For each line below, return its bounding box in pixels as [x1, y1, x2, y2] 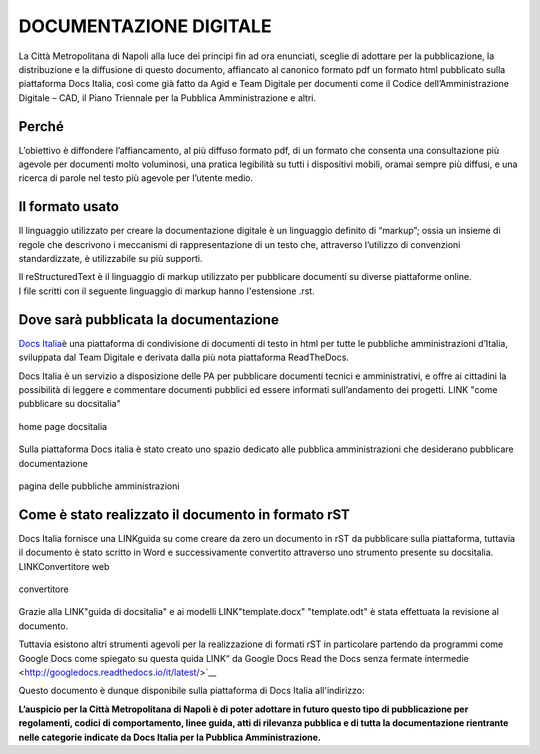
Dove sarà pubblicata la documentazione [18, 311, 279, 328]
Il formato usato [18, 198, 120, 215]
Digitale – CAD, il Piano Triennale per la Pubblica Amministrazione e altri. [18, 91, 317, 104]
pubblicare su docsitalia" [18, 398, 121, 410]
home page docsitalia [18, 420, 108, 432]
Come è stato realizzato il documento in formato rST [18, 506, 350, 523]
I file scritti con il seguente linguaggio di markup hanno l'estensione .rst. [18, 285, 315, 297]
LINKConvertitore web [18, 560, 110, 572]
